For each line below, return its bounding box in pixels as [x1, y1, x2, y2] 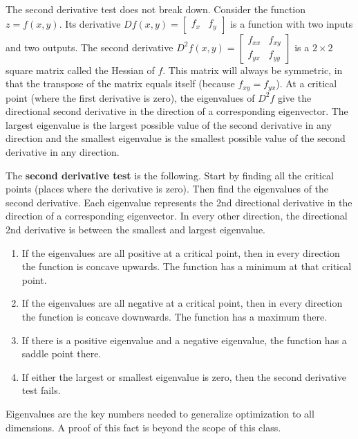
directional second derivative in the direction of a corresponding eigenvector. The [6, 104, 348, 118]
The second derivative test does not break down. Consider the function [6, 2, 306, 16]
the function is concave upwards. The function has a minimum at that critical [21, 259, 352, 274]
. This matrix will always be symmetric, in [162, 62, 343, 77]
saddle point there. [21, 346, 102, 361]
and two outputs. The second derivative [6, 39, 173, 54]
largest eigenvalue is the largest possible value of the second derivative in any [6, 117, 332, 132]
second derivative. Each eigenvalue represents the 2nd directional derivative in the [6, 195, 352, 209]
